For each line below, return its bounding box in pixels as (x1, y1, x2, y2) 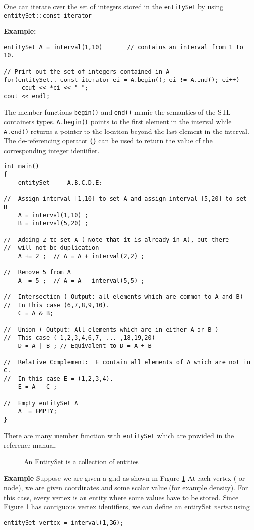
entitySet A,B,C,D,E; (18, 179, 103, 186)
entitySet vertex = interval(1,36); (4, 519, 124, 526)
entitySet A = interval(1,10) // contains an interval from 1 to (4, 43, 243, 51)
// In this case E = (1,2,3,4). (4, 375, 113, 382)
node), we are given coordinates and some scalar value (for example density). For (4, 482, 248, 493)
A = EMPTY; (18, 408, 57, 415)
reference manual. (4, 440, 57, 450)
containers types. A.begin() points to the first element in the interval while (4, 116, 232, 127)
